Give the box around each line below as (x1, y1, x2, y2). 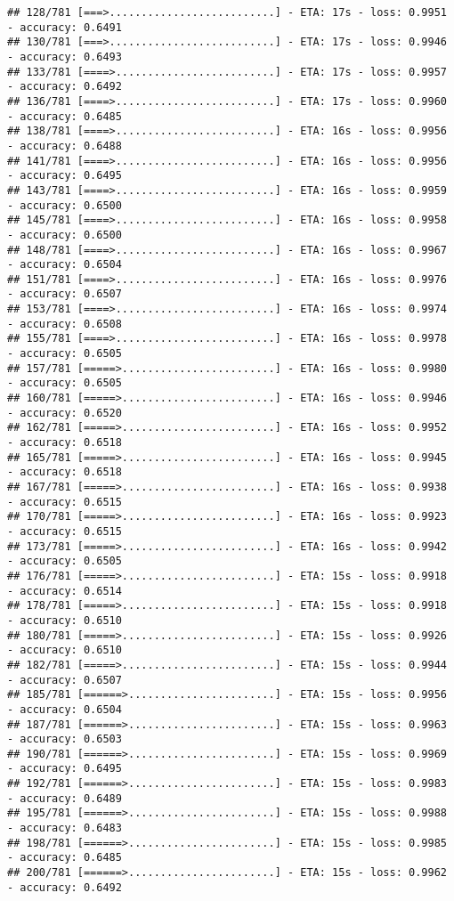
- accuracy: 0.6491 (7, 20, 122, 34)
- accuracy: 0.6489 (7, 791, 122, 805)
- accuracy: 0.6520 (7, 406, 122, 419)
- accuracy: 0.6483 (7, 822, 122, 835)
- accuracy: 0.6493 (7, 50, 122, 63)
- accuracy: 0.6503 (7, 733, 122, 746)
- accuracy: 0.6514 (7, 584, 122, 597)
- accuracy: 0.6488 (7, 139, 122, 152)
